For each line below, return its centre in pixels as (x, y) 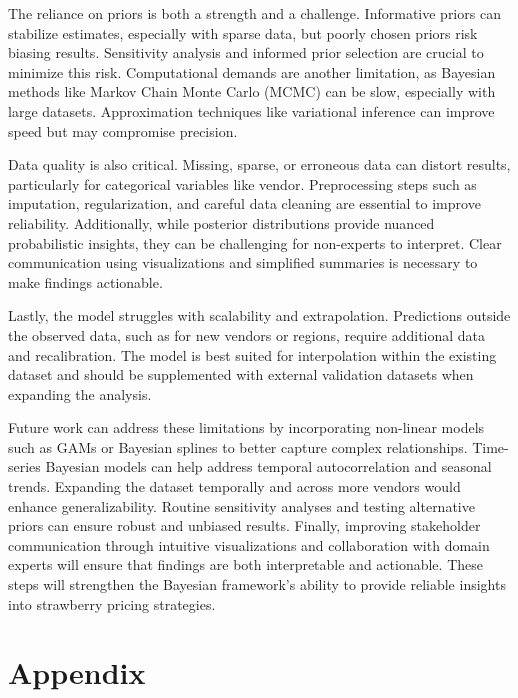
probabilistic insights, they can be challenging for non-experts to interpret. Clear (255, 242)
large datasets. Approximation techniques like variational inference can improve (251, 110)
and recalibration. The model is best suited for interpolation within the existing (252, 354)
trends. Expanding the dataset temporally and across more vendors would (234, 486)
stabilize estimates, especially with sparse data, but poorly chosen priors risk (243, 32)
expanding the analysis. (80, 393)
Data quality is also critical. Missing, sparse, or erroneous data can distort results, (259, 164)
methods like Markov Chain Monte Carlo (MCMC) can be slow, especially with (252, 91)
